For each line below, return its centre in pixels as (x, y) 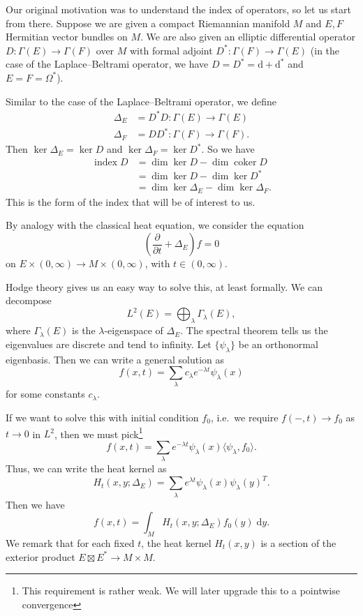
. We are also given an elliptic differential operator (248, 37)
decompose (29, 300)
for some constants (45, 394)
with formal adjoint (171, 50)
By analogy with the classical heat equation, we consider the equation (155, 225)
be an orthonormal (278, 344)
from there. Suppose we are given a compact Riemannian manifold (148, 23)
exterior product (40, 556)
